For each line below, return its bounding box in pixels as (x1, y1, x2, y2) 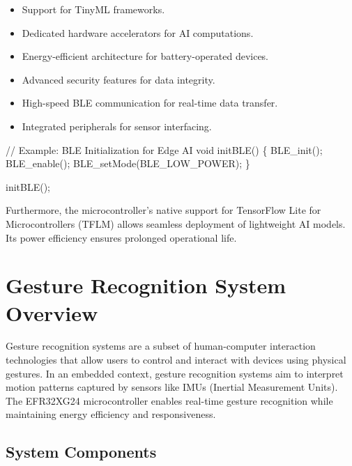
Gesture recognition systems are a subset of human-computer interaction (6, 339, 316, 353)
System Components (6, 441, 157, 463)
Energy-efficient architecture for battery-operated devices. (22, 49, 269, 63)
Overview (6, 298, 98, 327)
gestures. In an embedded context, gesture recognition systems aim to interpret (6, 366, 344, 380)
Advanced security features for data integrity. (22, 72, 215, 86)
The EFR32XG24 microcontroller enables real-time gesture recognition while (6, 393, 333, 407)
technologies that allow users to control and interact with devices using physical (6, 352, 346, 367)
